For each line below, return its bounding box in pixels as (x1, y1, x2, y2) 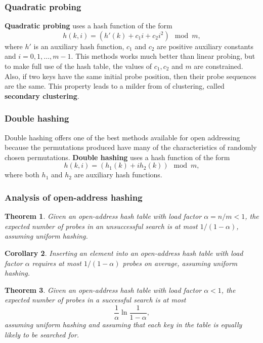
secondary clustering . (5, 90, 79, 101)
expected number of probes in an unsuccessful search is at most (5, 220, 198, 231)
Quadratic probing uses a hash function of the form (5, 20, 172, 31)
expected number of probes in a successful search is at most (5, 294, 186, 305)
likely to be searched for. (5, 329, 79, 339)
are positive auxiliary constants (157, 41, 253, 51)
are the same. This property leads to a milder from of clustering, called (5, 81, 225, 91)
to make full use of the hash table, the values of (5, 61, 152, 71)
